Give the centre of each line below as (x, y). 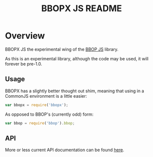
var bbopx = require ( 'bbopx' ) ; (37, 105)
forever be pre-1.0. (24, 64)
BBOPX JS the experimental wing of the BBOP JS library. (62, 49)
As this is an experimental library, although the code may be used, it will (77, 58)
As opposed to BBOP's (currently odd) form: (49, 114)
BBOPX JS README (82, 9)
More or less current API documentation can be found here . (65, 150)
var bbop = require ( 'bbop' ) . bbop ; (40, 123)
